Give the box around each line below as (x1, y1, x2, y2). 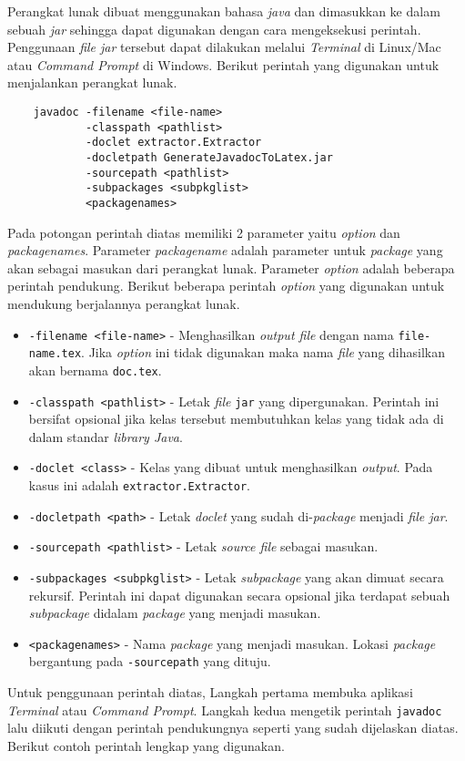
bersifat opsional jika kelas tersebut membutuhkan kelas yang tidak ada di (28, 409, 444, 428)
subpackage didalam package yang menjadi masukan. (28, 603, 321, 622)
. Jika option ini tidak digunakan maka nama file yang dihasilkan (81, 343, 445, 362)
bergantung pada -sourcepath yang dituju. (28, 652, 271, 671)
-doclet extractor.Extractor (85, 136, 262, 149)
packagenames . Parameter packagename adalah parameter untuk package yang (7, 241, 443, 260)
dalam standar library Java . (28, 427, 183, 446)
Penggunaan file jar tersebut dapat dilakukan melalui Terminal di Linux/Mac (7, 37, 441, 57)
